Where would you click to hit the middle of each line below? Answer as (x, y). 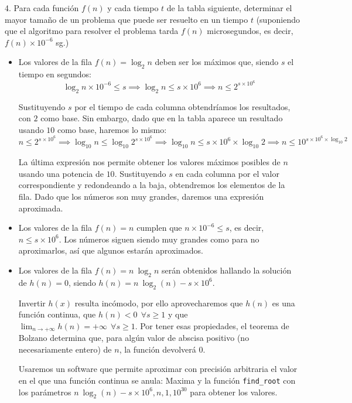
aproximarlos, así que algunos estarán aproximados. (111, 250)
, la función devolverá (158, 349)
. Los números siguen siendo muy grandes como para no (159, 239)
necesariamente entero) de (65, 349)
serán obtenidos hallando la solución (226, 270)
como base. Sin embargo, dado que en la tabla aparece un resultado (162, 118)
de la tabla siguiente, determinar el (229, 8)
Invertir (32, 303)
